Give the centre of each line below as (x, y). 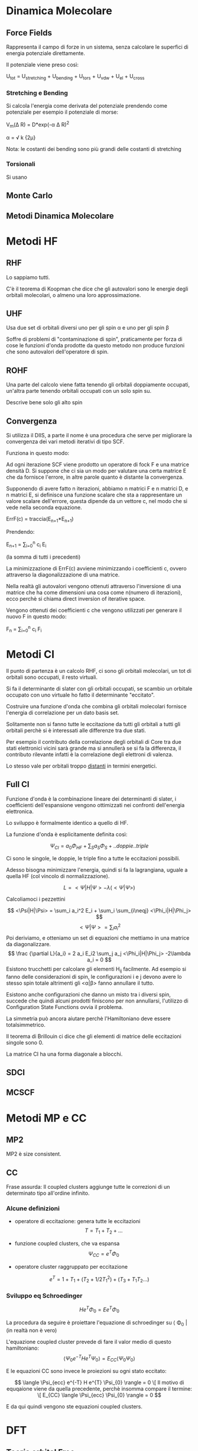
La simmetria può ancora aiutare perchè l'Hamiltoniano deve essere (88, 1018)
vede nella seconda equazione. (44, 508)
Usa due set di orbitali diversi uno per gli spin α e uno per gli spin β (88, 328)
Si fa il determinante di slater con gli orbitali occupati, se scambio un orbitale (99, 688)
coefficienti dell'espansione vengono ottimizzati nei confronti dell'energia (95, 805)
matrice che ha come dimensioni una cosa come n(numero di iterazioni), (94, 592)
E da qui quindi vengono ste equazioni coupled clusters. (74, 1407)
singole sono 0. (25, 1042)
